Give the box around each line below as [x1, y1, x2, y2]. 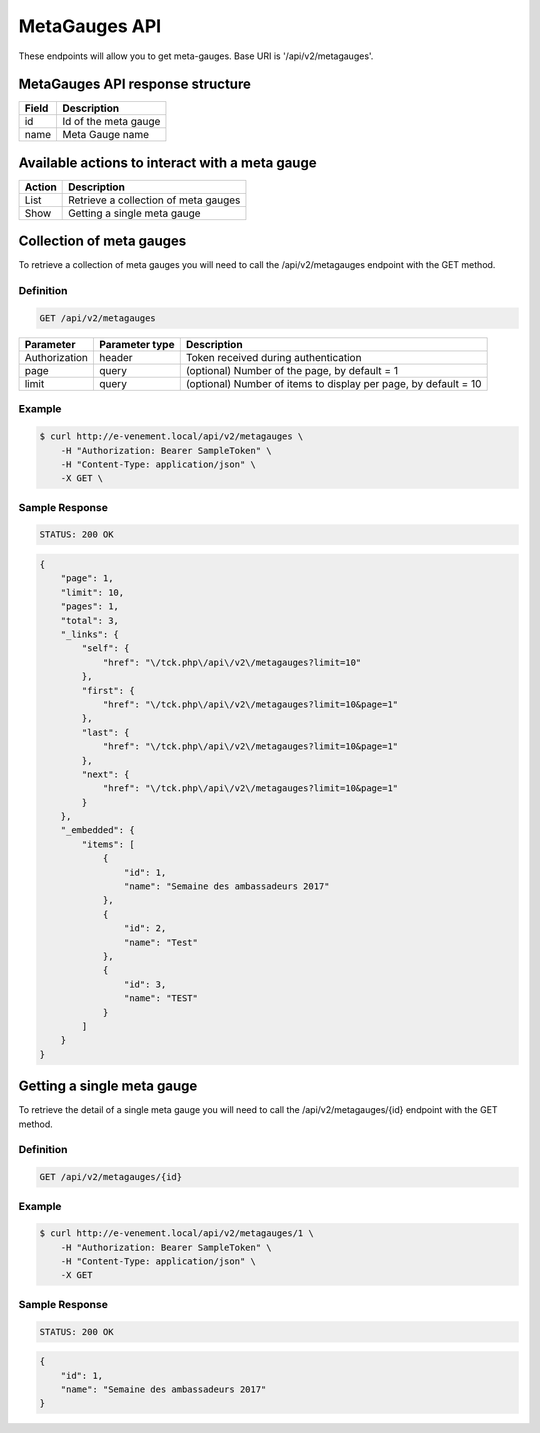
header [99, 351, 134, 365]
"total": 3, [60, 615, 120, 626]
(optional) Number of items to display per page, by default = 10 [185, 377, 482, 391]
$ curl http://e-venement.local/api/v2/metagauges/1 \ [39, 1228, 314, 1239]
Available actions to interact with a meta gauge [18, 154, 317, 171]
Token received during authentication [185, 351, 362, 365]
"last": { [81, 726, 130, 738]
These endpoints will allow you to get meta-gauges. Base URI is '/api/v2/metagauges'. [18, 50, 374, 62]
